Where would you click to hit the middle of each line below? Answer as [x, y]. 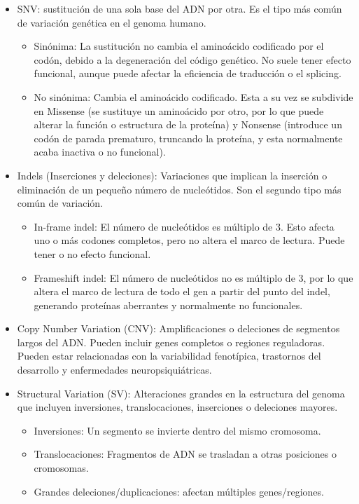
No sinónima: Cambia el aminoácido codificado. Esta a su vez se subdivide [193, 96]
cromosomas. [61, 468]
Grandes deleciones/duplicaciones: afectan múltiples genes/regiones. [179, 491]
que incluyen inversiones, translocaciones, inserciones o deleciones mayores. [177, 407]
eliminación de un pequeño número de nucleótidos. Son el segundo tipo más [179, 189]
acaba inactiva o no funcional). [100, 152]
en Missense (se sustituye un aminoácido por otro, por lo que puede [179, 110]
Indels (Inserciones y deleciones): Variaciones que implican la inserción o [172, 175]
